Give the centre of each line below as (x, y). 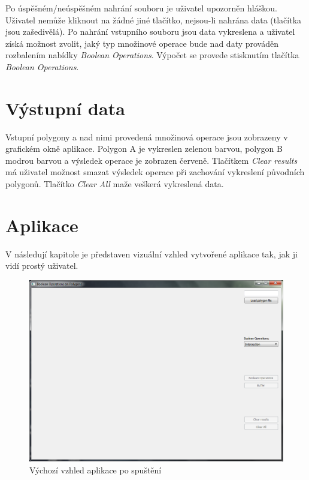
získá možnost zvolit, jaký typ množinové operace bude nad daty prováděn (142, 43)
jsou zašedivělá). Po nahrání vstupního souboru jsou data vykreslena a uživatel (150, 31)
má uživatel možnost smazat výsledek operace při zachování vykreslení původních (155, 172)
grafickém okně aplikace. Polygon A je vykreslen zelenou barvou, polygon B (144, 148)
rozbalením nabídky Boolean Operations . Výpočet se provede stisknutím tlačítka (152, 55)
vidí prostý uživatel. (42, 265)
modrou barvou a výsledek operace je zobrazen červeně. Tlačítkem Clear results (152, 160)
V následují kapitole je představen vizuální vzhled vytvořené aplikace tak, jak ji (152, 253)
